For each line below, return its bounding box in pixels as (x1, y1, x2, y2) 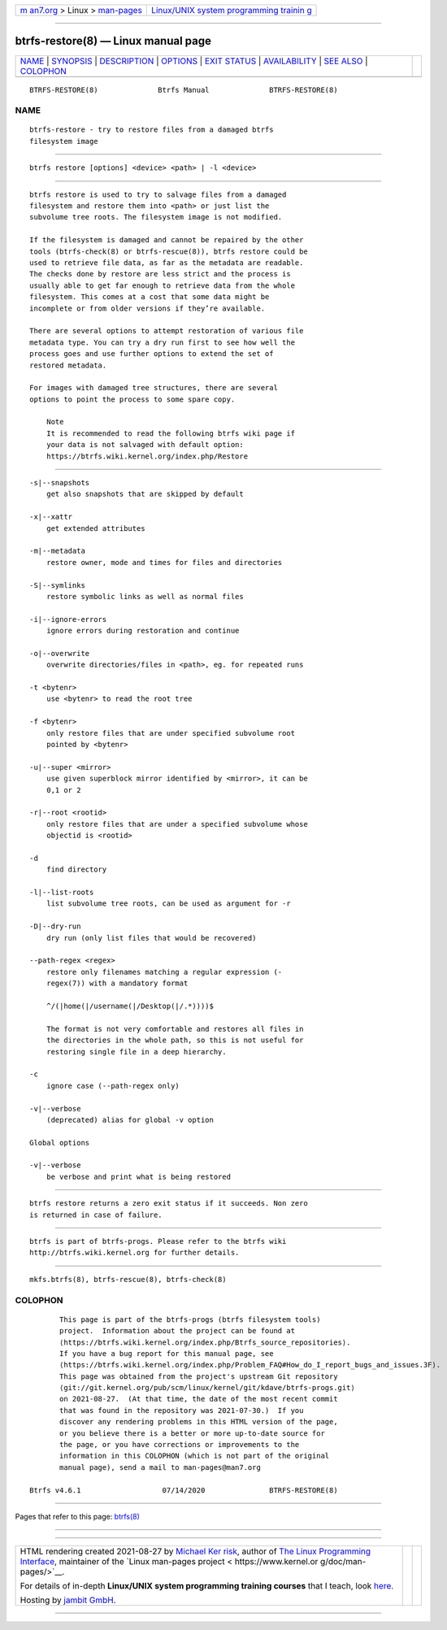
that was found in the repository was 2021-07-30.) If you (59, 1406, 304, 1415)
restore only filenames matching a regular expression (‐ (46, 967, 283, 976)
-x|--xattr (29, 512, 73, 522)
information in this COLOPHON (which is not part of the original (59, 1451, 330, 1461)
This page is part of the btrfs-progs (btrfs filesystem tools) (59, 1315, 321, 1324)
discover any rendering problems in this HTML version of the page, (59, 1417, 338, 1427)
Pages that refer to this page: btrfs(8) (15, 1512, 140, 1521)
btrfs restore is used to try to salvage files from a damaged (29, 189, 287, 199)
